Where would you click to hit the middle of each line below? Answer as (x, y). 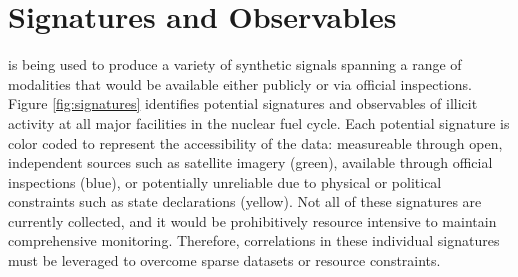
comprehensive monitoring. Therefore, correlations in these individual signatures (254, 240)
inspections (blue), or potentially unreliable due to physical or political (225, 181)
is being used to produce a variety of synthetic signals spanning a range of (235, 64)
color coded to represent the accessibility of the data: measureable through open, (255, 142)
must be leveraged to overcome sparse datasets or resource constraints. (224, 260)
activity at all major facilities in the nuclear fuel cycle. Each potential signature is (259, 122)
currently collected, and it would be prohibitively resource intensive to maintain (252, 220)
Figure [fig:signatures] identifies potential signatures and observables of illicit (243, 103)
